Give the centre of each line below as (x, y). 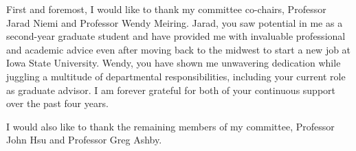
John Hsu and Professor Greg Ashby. (84, 140)
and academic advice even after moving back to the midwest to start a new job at (179, 49)
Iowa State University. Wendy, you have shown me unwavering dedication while (174, 63)
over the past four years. (57, 103)
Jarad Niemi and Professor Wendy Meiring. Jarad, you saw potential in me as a (175, 22)
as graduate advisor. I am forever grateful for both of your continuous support (171, 90)
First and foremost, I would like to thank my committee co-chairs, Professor (166, 9)
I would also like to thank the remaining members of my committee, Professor (170, 126)
